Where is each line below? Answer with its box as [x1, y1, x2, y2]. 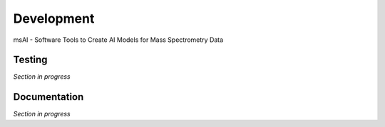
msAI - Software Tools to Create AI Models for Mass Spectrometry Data [13, 35, 224, 44]
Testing [13, 54, 48, 66]
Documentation [13, 91, 84, 103]
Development [13, 11, 95, 26]
